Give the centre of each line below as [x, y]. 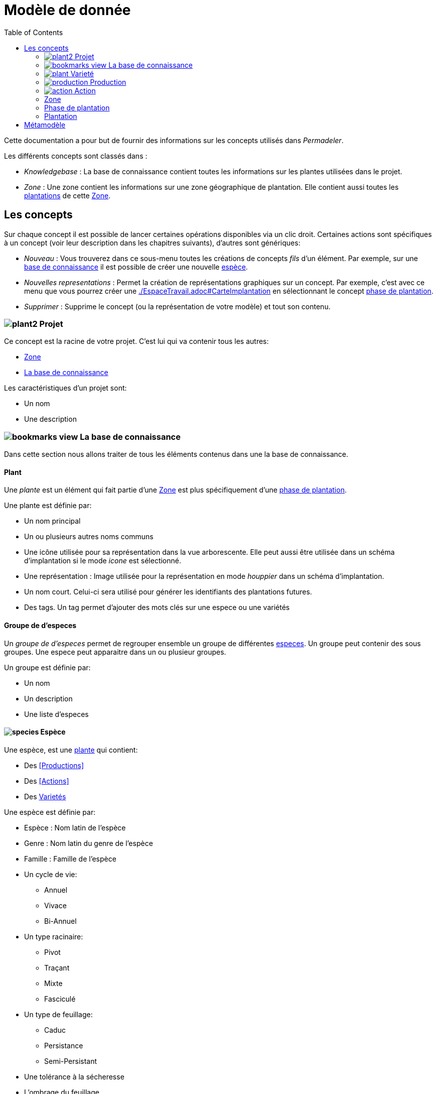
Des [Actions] [47, 781]
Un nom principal [52, 521]
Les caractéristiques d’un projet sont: [65, 388]
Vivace [55, 905]
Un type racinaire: [54, 936]
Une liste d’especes [56, 714]
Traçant [57, 967]
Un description [48, 698]
